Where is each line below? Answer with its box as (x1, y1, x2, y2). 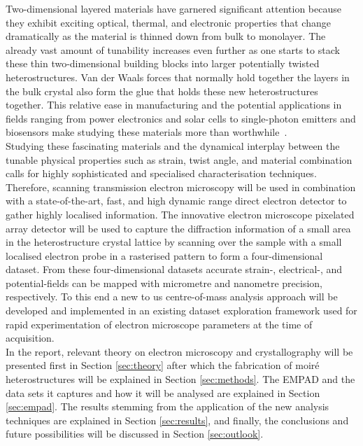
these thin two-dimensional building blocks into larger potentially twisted (6, 56, 320, 71)
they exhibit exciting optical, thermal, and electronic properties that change (6, 15, 331, 29)
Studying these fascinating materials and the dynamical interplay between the (6, 138, 340, 153)
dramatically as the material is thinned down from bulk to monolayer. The (6, 29, 326, 43)
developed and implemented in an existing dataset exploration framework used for (6, 303, 357, 318)
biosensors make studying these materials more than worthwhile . (6, 125, 287, 139)
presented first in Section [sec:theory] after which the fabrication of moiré (6, 358, 320, 372)
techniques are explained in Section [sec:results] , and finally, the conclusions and (6, 412, 349, 427)
